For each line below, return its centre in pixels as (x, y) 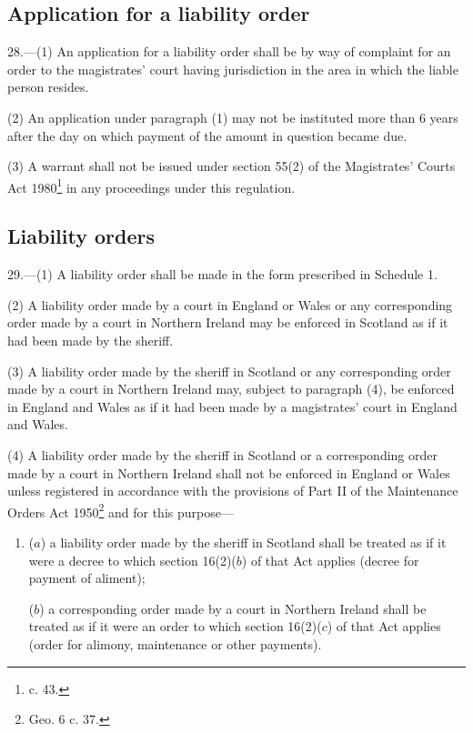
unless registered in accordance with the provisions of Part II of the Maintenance (233, 491)
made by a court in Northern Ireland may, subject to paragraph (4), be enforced (231, 389)
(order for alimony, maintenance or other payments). (175, 643)
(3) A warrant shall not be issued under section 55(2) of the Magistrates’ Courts (231, 166)
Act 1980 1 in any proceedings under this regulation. (151, 186)
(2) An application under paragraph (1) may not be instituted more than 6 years (233, 117)
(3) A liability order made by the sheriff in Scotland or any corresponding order (229, 371)
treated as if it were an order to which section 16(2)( (175, 626)
